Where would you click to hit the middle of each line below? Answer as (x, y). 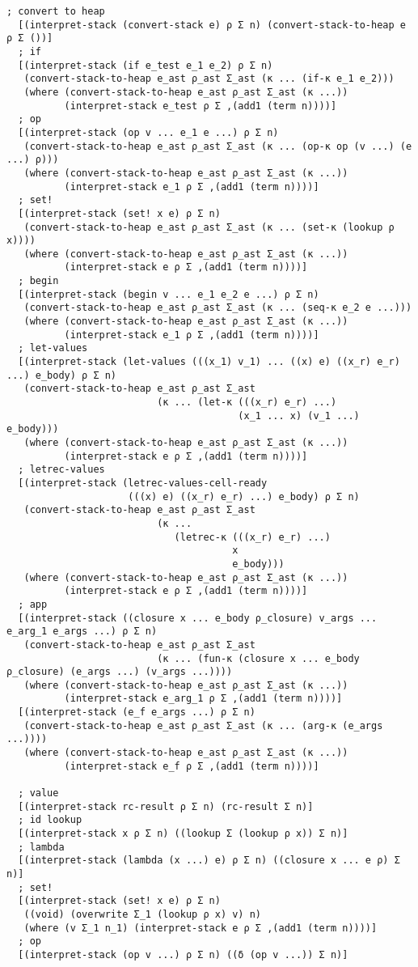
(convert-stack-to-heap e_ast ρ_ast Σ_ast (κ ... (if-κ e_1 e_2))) (209, 79)
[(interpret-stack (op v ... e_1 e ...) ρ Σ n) (148, 132)
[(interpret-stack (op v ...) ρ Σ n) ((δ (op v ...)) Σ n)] (183, 954)
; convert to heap (56, 11)
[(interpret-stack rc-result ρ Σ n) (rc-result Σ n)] (166, 806)
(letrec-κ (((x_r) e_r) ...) (252, 537)
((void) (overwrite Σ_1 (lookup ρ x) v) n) (142, 914)
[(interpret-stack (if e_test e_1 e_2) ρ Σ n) (146, 65)
